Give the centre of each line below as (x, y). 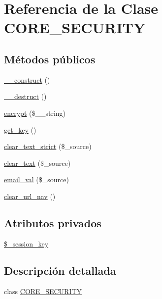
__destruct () (25, 96)
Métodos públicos (50, 59)
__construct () (27, 79)
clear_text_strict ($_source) (48, 146)
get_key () (20, 129)
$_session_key (26, 243)
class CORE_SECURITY (43, 291)
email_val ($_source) (36, 179)
